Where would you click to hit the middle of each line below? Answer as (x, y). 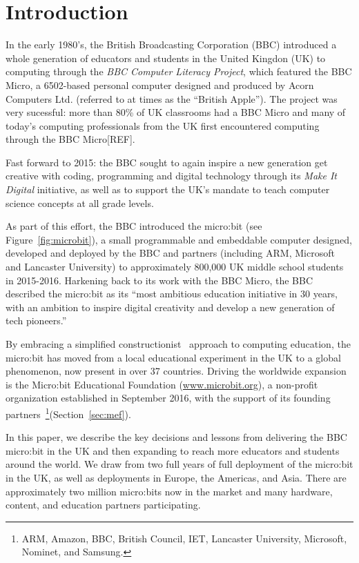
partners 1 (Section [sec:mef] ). (68, 413)
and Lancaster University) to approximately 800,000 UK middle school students (175, 267)
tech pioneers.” (36, 320)
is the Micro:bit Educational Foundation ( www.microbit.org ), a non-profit (162, 384)
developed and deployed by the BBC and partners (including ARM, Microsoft (170, 253)
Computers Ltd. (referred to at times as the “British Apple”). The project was (172, 98)
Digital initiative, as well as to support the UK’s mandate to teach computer (168, 189)
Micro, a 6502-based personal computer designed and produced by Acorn (160, 85)
